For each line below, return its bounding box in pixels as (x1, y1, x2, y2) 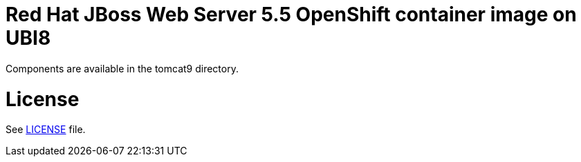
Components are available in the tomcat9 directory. (6, 62, 239, 74)
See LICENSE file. (6, 123, 86, 136)
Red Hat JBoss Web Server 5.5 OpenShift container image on (6, 3, 577, 26)
